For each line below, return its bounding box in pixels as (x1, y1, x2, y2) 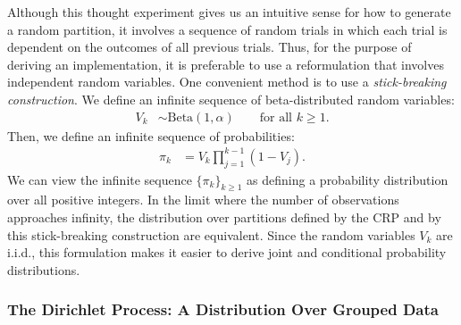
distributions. (7, 260, 80, 279)
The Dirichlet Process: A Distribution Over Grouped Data (7, 298, 439, 321)
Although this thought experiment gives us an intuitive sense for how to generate (7, 3, 451, 21)
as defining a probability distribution (247, 170, 448, 188)
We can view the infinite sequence (7, 170, 192, 188)
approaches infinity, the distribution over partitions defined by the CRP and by (7, 207, 441, 226)
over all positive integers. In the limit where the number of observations (7, 190, 399, 209)
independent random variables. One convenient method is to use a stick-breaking (7, 72, 447, 91)
